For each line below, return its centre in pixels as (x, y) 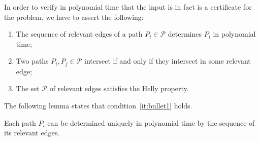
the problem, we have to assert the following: (74, 17)
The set (28, 88)
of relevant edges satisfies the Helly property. (119, 88)
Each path (20, 122)
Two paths (32, 61)
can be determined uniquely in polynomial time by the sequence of (151, 122)
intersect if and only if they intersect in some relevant (168, 61)
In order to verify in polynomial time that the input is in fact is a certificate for (128, 7)
